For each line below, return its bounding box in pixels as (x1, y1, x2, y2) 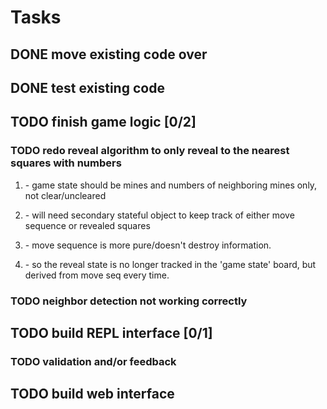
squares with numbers (10, 156, 122, 170)
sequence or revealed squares (24, 219, 151, 231)
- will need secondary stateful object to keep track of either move (24, 209, 295, 221)
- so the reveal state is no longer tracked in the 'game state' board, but (24, 258, 317, 270)
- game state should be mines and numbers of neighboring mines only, (24, 179, 318, 191)
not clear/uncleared (24, 189, 107, 201)
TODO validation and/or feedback (10, 354, 177, 368)
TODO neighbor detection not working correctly (10, 294, 248, 308)
